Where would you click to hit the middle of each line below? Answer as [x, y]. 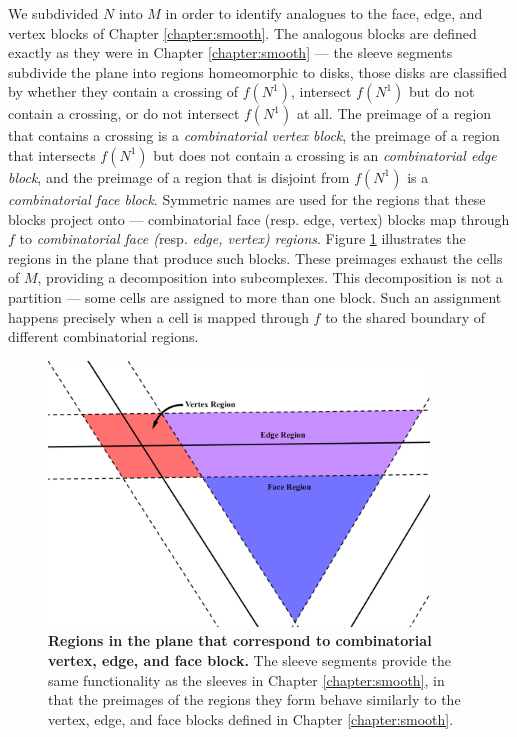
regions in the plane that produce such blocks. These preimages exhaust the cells [255, 257]
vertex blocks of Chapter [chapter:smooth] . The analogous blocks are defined [242, 32]
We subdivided [53, 13]
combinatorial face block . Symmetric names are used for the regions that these [247, 198]
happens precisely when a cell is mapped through [158, 316]
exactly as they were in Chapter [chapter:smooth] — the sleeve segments [230, 52]
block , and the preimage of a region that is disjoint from [179, 176]
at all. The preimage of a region [394, 113]
